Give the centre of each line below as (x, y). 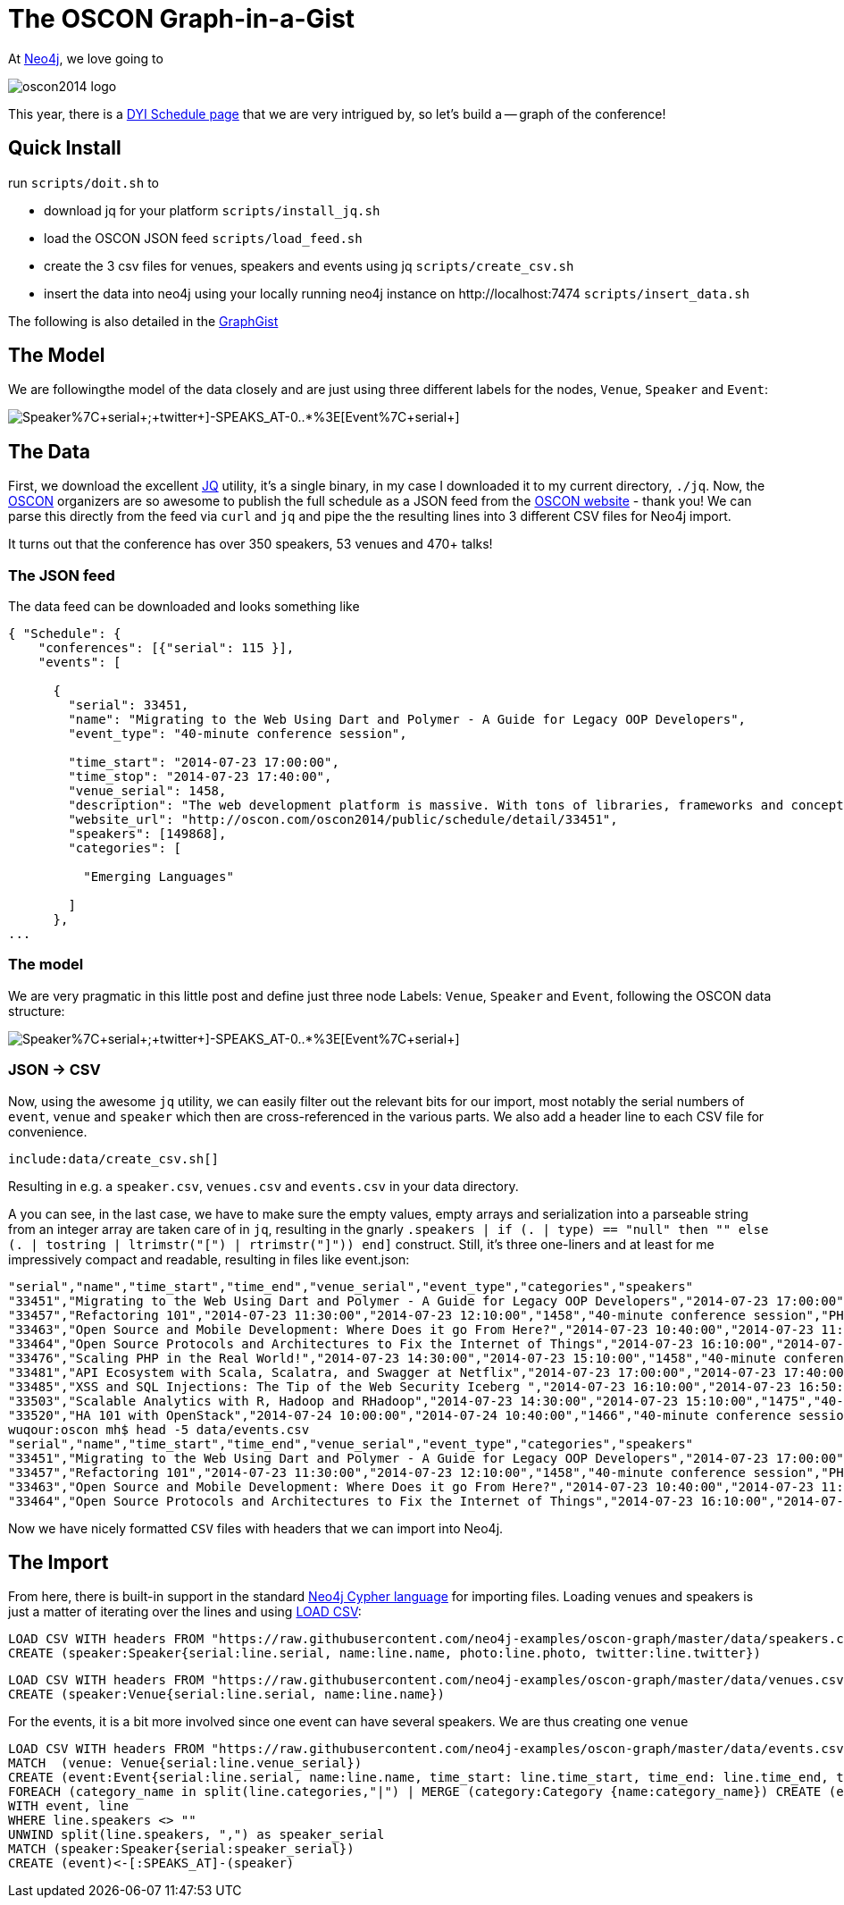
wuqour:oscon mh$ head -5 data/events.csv (159, 1429)
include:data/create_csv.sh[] (114, 1158)
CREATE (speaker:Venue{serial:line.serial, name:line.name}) (226, 1695)
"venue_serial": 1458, (147, 791)
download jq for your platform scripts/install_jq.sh (212, 210)
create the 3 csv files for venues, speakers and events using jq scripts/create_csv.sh (309, 265)
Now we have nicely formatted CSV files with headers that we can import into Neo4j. (256, 1528)
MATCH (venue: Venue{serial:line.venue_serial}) (185, 1763)
